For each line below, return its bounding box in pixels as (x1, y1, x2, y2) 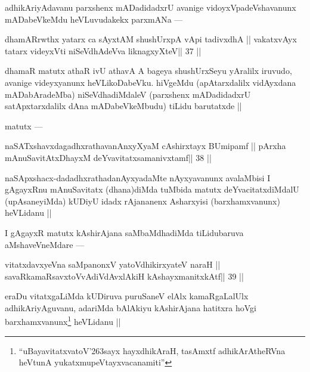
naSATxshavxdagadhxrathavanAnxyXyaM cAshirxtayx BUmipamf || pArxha (5, 139, 286, 152)
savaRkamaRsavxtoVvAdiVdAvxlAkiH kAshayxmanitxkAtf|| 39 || (5, 269, 244, 282)
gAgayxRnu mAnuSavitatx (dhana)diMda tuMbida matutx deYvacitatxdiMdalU (5, 183, 299, 196)
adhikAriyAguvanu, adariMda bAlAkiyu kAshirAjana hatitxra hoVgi (5, 301, 256, 314)
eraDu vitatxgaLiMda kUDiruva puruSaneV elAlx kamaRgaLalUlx (5, 290, 249, 302)
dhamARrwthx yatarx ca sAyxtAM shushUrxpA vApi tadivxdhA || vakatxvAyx (5, 33, 297, 45)
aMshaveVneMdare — (5, 238, 85, 250)
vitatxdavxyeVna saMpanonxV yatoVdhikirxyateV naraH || (5, 258, 221, 271)
